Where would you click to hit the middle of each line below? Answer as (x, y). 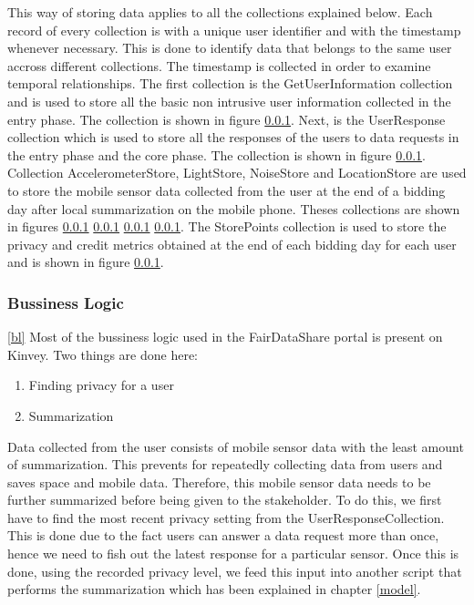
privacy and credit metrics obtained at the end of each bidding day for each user (232, 244)
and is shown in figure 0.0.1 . (86, 262)
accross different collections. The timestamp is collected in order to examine (219, 65)
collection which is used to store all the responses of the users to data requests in (233, 137)
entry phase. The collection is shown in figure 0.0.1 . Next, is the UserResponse (227, 119)
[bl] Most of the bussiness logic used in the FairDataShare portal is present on (225, 337)
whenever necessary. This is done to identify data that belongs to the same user (230, 48)
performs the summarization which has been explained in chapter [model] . (214, 589)
